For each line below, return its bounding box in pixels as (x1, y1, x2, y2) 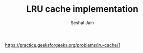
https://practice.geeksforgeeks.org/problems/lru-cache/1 (5, 42, 120, 48)
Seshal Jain (71, 20, 94, 26)
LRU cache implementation (26, 3, 139, 15)
